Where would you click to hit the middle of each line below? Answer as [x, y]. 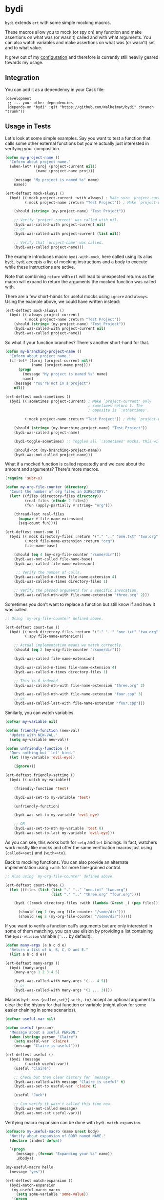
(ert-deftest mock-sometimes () [38, 397]
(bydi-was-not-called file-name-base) [53, 559]
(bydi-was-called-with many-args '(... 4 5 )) [61, 981]
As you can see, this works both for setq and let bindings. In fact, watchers [81, 842]
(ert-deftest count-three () [35, 885]
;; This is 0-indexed [36, 681]
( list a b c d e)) [28, 954]
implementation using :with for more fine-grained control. [63, 867]
